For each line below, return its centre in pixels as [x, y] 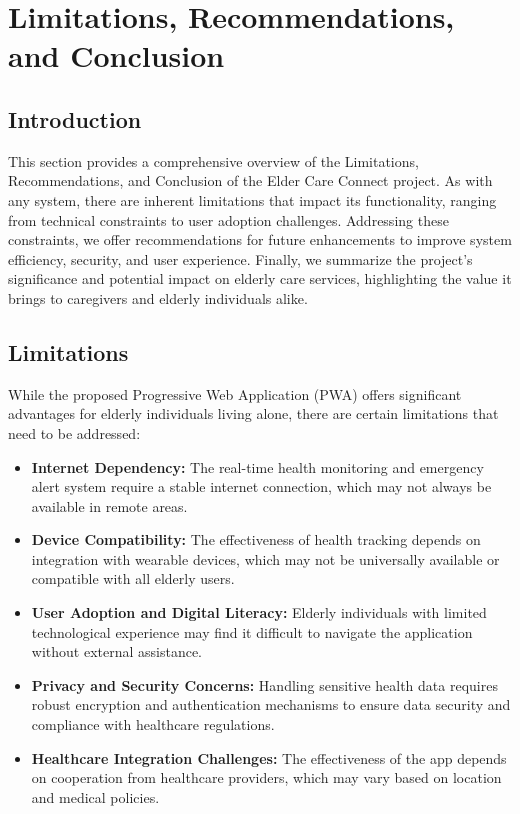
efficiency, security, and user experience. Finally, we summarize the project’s [240, 258]
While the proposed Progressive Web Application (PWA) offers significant [235, 393]
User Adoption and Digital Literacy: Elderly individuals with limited [259, 612]
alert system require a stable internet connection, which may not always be [261, 486]
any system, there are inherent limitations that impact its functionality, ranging [252, 199]
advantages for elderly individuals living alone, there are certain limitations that [253, 413]
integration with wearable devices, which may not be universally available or [265, 558]
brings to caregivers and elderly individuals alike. [158, 297]
